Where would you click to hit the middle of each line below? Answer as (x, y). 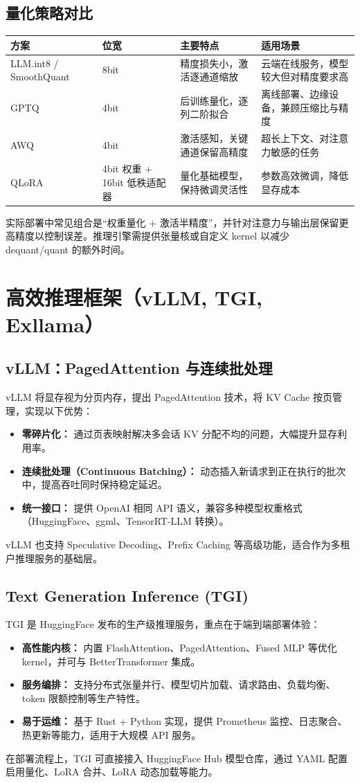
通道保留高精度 (214, 151)
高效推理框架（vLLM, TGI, (134, 297)
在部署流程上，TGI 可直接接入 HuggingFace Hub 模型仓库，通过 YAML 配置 (177, 758)
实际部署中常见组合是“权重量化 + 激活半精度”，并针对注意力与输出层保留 (172, 222)
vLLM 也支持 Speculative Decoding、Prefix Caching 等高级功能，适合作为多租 (178, 544)
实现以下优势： (58, 410)
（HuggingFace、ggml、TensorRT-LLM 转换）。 (125, 521)
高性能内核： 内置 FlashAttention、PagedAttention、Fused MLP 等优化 (179, 648)
